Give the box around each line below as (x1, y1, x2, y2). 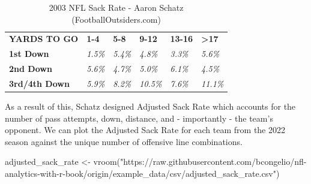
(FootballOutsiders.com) (71, 13, 161, 25)
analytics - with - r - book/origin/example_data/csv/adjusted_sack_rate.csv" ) (5, 167, 280, 180)
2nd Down (9, 62, 52, 75)
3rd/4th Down (9, 77, 70, 89)
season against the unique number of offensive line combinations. (5, 135, 243, 147)
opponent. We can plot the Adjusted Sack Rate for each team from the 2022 (5, 123, 285, 136)
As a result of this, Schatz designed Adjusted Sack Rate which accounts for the (5, 100, 296, 113)
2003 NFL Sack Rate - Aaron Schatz (49, 1, 184, 13)
